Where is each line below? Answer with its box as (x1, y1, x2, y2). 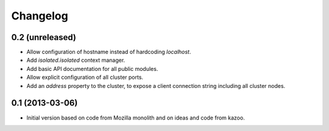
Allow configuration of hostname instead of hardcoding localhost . (26, 49, 191, 56)
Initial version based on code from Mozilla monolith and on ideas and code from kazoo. (26, 114, 245, 121)
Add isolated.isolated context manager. (26, 56, 126, 64)
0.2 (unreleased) (11, 32, 76, 42)
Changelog (11, 9, 68, 22)
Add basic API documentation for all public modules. (26, 65, 158, 72)
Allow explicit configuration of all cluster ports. (26, 73, 143, 81)
